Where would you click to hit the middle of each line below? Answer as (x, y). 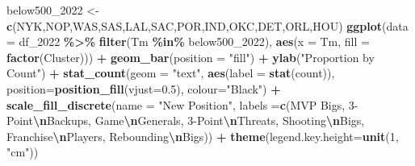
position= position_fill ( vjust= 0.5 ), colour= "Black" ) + (144, 88)
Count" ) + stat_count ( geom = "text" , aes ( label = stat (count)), (171, 73)
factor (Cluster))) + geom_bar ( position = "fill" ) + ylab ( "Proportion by (191, 57)
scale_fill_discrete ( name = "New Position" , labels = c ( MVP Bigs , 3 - (182, 104)
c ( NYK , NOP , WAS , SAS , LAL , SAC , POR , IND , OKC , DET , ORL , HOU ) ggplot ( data (207, 25)
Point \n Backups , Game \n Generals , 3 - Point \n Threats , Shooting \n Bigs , (186, 120)
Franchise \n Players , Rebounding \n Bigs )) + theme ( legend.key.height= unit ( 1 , (203, 136)
